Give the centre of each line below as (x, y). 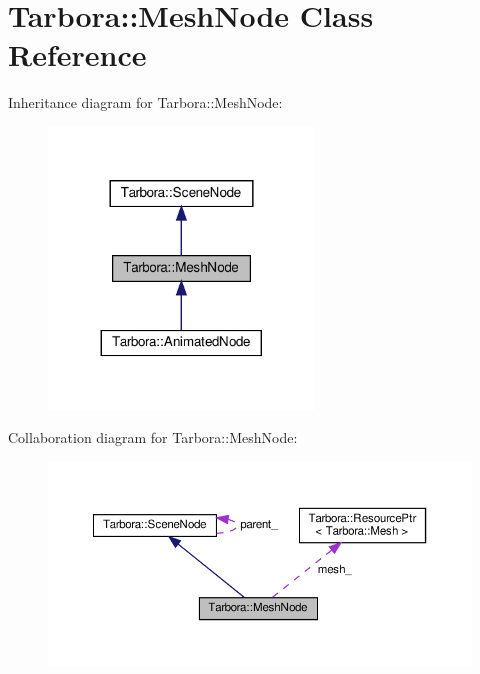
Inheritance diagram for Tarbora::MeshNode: (145, 102)
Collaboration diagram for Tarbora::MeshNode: (153, 437)
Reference (77, 54)
